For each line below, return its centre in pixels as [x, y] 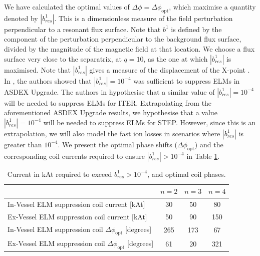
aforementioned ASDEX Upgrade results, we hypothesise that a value [111, 112]
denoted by [21, 18]
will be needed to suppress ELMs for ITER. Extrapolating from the [108, 102]
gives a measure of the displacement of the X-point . [170, 69]
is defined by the [196, 29]
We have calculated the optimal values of [67, 7]
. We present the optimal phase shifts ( [117, 144]
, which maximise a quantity [212, 7]
